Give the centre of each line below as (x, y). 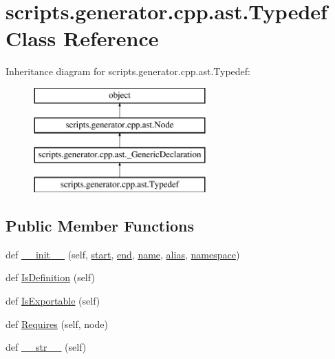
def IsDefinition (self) (50, 277)
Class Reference (82, 38)
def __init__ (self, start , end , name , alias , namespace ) (123, 254)
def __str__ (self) (46, 347)
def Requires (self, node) (57, 324)
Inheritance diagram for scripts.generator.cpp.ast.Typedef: (128, 71)
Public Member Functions (100, 226)
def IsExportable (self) (53, 301)
